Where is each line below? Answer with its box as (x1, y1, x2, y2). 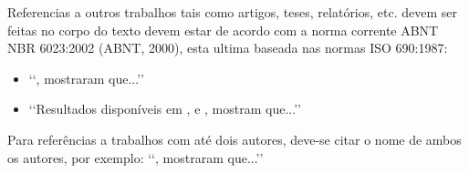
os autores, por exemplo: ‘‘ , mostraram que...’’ (7, 148, 264, 167)
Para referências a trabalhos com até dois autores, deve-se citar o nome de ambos (7, 129, 462, 148)
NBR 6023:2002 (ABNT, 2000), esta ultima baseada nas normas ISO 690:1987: (7, 38, 448, 57)
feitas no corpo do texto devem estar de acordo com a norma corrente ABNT (7, 20, 439, 39)
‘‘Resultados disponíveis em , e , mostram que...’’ (28, 99, 301, 118)
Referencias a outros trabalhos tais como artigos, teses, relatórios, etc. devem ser (7, 3, 458, 21)
